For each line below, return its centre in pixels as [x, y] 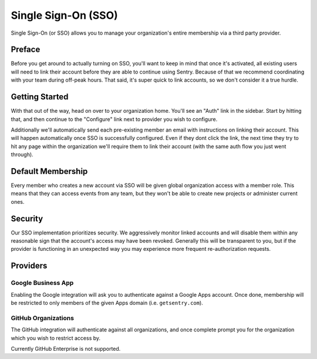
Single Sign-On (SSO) [65, 15]
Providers [29, 266]
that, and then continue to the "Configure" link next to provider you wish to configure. [114, 119]
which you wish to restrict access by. [56, 338]
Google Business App [42, 283]
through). [22, 155]
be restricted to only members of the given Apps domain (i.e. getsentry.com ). [107, 303]
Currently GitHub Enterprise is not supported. [66, 348]
